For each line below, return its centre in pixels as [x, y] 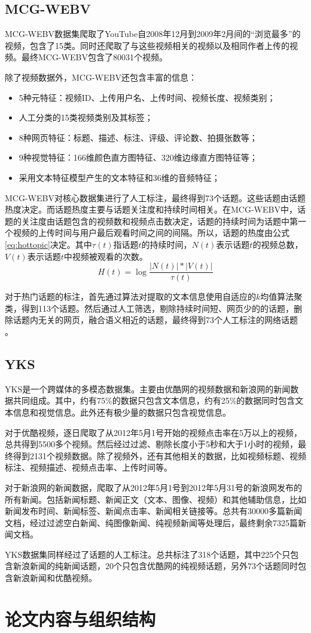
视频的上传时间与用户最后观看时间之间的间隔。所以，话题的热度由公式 [151, 233]
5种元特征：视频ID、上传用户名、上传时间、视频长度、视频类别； [147, 97]
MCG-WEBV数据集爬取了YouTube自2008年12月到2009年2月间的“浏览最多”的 [153, 34]
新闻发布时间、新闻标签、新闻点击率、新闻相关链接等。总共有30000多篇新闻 [153, 511]
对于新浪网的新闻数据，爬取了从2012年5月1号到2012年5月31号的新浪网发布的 [153, 487]
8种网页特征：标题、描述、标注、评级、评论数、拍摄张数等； [138, 137]
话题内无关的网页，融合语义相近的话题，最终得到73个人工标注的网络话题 [155, 320]
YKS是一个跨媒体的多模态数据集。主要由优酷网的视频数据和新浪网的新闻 [148, 388]
